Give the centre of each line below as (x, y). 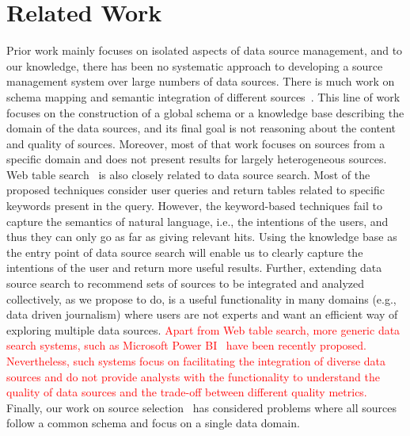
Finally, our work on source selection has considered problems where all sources (201, 407)
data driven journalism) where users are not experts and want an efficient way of (202, 314)
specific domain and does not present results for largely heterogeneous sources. (197, 159)
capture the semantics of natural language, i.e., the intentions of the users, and (197, 221)
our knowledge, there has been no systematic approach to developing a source (195, 65)
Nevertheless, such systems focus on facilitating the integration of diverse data (196, 361)
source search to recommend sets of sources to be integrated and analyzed (186, 283)
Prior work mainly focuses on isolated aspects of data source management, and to (205, 50)
